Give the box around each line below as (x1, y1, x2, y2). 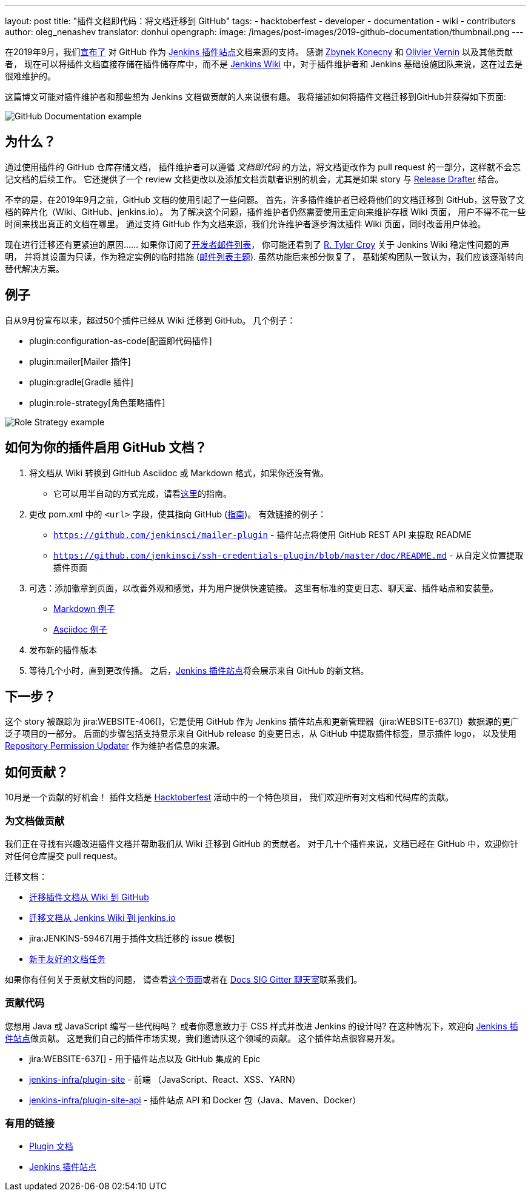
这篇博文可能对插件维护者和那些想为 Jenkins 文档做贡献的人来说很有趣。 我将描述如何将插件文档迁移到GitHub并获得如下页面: (5, 91, 506, 102)
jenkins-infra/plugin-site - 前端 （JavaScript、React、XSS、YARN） (29, 1074, 301, 1085)
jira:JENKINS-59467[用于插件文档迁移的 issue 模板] (29, 932, 235, 943)
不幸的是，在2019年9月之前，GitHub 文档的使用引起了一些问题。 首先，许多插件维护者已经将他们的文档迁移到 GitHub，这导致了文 (5, 194, 525, 205)
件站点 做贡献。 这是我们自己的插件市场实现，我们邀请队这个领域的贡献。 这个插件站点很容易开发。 (5, 1032, 400, 1043)
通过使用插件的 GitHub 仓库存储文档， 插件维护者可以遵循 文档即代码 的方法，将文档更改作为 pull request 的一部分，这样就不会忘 (5, 161, 521, 172)
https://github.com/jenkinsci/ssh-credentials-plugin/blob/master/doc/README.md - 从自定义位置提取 (53, 550, 524, 560)
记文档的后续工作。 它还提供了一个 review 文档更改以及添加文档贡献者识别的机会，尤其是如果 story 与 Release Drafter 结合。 (5, 173, 504, 184)
